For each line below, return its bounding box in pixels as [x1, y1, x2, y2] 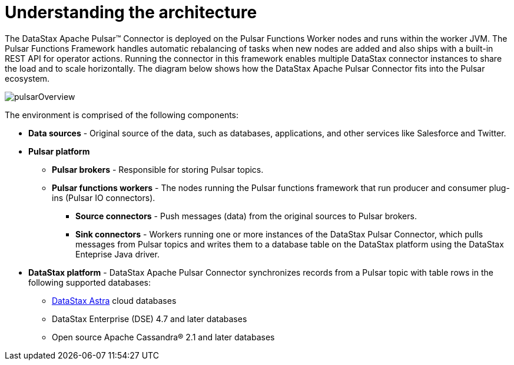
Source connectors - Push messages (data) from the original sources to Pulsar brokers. [75, 210, 417, 221]
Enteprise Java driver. [75, 249, 160, 259]
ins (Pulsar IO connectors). [52, 192, 155, 203]
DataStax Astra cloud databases [52, 295, 177, 306]
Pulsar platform [28, 146, 90, 156]
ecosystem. [5, 73, 50, 83]
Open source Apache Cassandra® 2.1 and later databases [52, 331, 275, 342]
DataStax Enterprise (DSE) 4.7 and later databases [52, 313, 247, 324]
